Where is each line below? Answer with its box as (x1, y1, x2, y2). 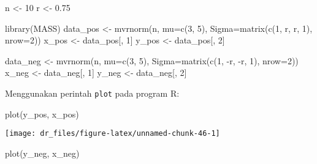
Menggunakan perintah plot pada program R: (5, 86, 180, 99)
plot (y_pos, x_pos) (5, 107, 79, 120)
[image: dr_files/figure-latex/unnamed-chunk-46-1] (5, 129, 220, 138)
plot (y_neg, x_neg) (5, 146, 80, 159)
